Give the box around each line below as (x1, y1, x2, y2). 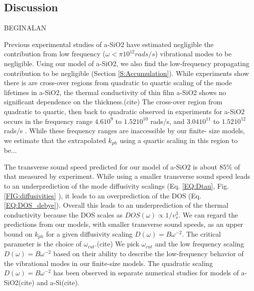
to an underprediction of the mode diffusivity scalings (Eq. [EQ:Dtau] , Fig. (4, 180, 229, 191)
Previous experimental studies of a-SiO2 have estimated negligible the (4, 39, 214, 49)
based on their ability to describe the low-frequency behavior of (53, 248, 244, 258)
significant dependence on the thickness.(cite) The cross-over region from (4, 97, 223, 107)
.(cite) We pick (95, 239, 139, 249)
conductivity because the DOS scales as (4, 209, 123, 219)
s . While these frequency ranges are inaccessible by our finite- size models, (20, 125, 245, 136)
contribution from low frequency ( (4, 48, 106, 59)
